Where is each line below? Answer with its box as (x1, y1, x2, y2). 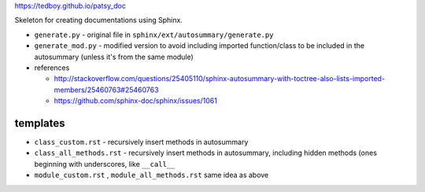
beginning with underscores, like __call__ (34, 159, 176, 168)
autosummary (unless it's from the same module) (34, 52, 194, 61)
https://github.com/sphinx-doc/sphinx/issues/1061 (54, 96, 218, 105)
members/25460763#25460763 (54, 85, 159, 94)
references (34, 63, 70, 72)
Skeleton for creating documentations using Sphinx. (14, 16, 183, 25)
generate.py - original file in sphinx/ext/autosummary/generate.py (34, 30, 274, 39)
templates (14, 116, 66, 130)
